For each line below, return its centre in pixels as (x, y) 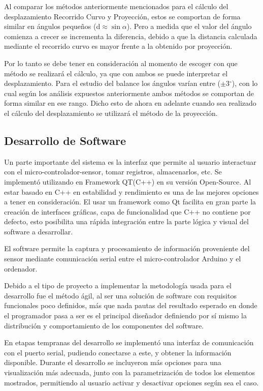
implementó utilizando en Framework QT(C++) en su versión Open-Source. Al (128, 181)
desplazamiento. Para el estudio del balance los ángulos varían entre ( (112, 83)
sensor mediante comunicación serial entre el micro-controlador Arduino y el (123, 259)
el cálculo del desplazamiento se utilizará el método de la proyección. (111, 113)
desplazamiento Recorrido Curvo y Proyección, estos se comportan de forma (122, 16)
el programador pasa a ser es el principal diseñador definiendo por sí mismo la (125, 315)
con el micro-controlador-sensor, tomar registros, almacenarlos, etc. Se (113, 172)
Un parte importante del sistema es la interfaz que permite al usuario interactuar (130, 161)
